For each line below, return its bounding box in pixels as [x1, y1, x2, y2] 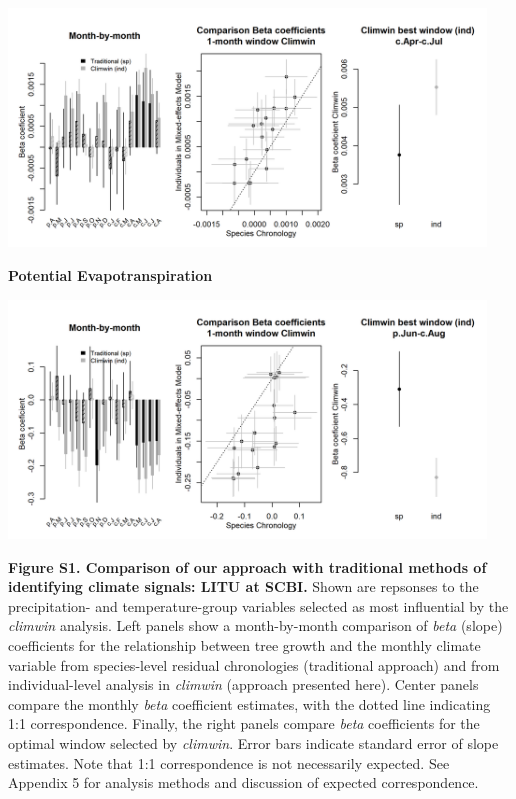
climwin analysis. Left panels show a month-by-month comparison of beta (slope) [8, 615, 503, 636]
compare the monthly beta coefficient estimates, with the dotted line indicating [8, 693, 491, 714]
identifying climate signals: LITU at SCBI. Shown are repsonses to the [8, 576, 479, 597]
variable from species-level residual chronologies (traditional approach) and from [8, 654, 500, 675]
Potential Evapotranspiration [8, 264, 213, 285]
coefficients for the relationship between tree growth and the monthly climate [8, 634, 481, 655]
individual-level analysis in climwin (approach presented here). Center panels [8, 674, 479, 695]
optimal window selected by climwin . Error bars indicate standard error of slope [8, 732, 499, 753]
